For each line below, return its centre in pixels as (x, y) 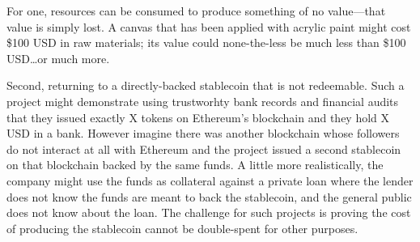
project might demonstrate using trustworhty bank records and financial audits (203, 101)
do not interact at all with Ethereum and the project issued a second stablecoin (204, 149)
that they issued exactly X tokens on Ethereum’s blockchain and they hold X (198, 117)
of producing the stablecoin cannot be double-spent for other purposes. (182, 228)
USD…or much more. (58, 58)
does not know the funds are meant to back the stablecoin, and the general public (209, 196)
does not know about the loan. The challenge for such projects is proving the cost (209, 212)
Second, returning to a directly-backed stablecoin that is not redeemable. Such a (206, 85)
